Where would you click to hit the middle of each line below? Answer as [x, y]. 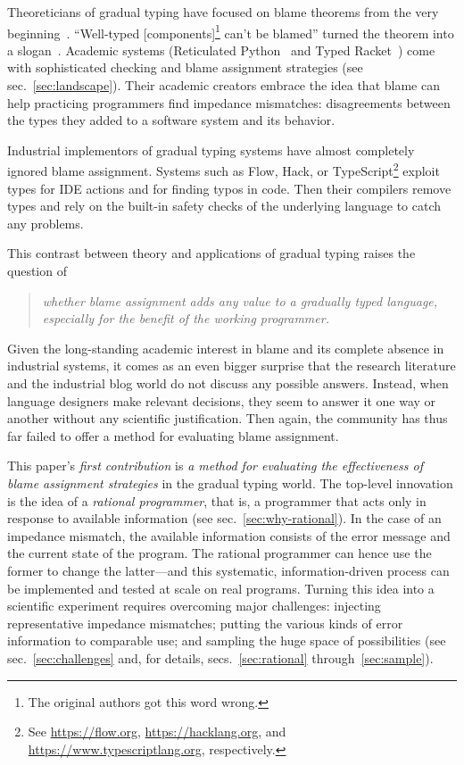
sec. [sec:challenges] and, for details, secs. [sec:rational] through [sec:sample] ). [220, 657]
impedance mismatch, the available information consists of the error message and [229, 535]
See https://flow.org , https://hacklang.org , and [157, 732]
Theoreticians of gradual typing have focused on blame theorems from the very [223, 12]
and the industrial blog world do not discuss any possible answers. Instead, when [228, 383]
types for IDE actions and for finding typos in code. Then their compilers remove [229, 188]
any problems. [46, 223]
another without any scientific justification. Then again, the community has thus [228, 418]
